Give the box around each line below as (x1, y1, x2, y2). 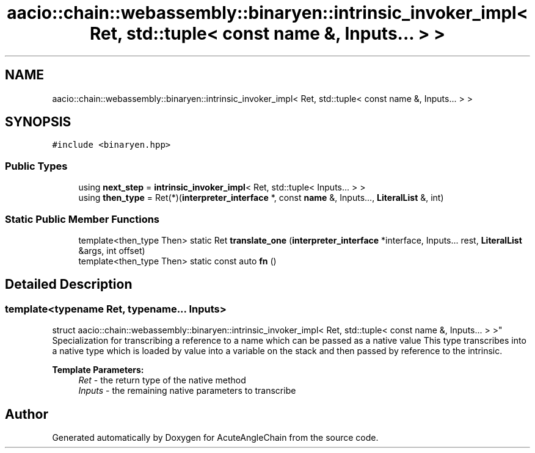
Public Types (5, 159, 68, 172)
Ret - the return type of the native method (78, 375, 246, 386)
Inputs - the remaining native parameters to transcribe (78, 385, 296, 396)
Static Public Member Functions (5, 212, 160, 225)
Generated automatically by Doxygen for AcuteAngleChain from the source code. (52, 432, 379, 443)
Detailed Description (5, 277, 133, 292)
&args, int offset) (78, 245, 145, 256)
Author (5, 406, 48, 422)
